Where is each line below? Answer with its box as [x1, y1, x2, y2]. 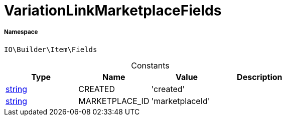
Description [237, 71, 282, 82]
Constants [131, 60, 170, 70]
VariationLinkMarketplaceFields [4, 2, 222, 19]
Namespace [4, 28, 38, 36]
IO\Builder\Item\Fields [4, 45, 97, 53]
